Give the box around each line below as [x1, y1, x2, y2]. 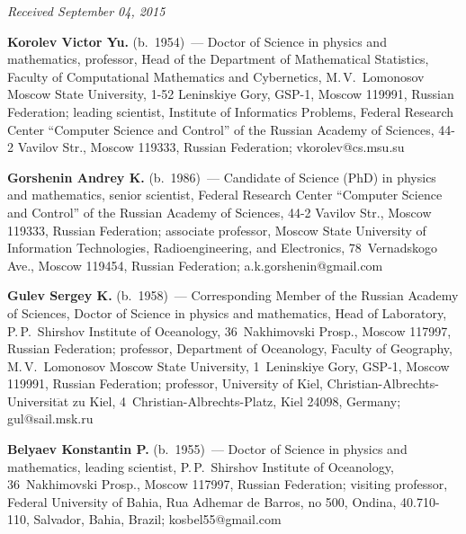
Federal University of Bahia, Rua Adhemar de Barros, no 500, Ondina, [7, 492, 397, 511]
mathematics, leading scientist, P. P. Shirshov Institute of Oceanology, [7, 457, 394, 476]
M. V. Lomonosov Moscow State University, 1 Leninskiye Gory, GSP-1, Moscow [7, 356, 450, 375]
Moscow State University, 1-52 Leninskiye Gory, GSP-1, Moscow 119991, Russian [7, 85, 454, 103]
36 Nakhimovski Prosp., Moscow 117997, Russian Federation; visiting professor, [7, 475, 448, 494]
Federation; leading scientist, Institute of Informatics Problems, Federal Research [7, 102, 454, 120]
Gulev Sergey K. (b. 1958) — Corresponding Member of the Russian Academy [7, 286, 459, 305]
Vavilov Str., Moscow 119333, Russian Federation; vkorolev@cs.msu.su [17, 138, 405, 156]
